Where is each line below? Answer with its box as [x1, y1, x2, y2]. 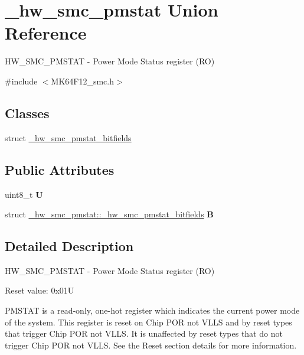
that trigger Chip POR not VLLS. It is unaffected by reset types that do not [5, 327, 283, 340]
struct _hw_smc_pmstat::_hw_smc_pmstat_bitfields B [5, 208, 214, 220]
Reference [5, 21, 87, 45]
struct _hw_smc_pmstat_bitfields [5, 131, 132, 144]
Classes [5, 103, 50, 122]
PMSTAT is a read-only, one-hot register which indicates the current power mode [5, 304, 300, 317]
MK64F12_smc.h [51, 74, 115, 87]
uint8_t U [5, 188, 43, 200]
